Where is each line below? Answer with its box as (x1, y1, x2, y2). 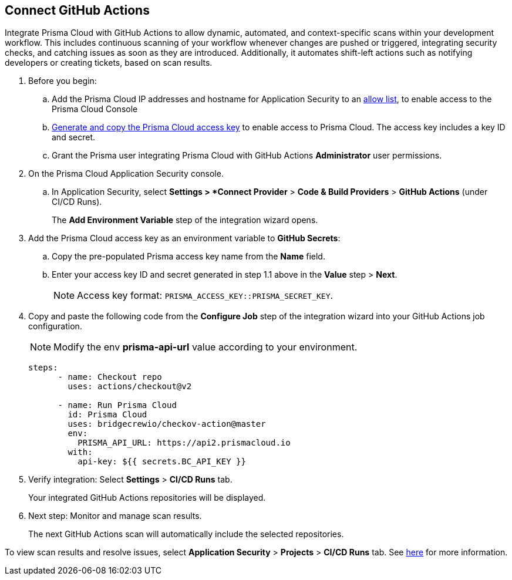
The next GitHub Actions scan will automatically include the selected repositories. (28, 529, 344, 539)
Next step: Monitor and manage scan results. (28, 511, 202, 521)
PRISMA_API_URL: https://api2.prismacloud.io (78, 438, 291, 448)
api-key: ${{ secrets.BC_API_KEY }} (78, 457, 246, 467)
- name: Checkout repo (58, 372, 162, 382)
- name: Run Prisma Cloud (58, 400, 177, 410)
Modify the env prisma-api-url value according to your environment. (53, 341, 358, 353)
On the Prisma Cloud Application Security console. (28, 168, 224, 179)
